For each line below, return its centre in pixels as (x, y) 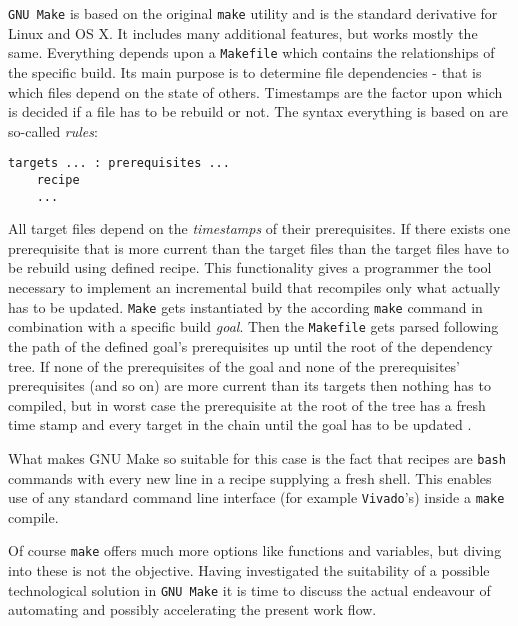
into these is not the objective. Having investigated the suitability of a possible (249, 570)
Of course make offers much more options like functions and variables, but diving (255, 550)
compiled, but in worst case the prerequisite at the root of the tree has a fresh (247, 404)
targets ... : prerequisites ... (119, 163)
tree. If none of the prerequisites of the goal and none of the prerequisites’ (234, 365)
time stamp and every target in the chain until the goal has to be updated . (240, 424)
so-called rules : (53, 130)
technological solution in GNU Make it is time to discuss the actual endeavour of (249, 589)
